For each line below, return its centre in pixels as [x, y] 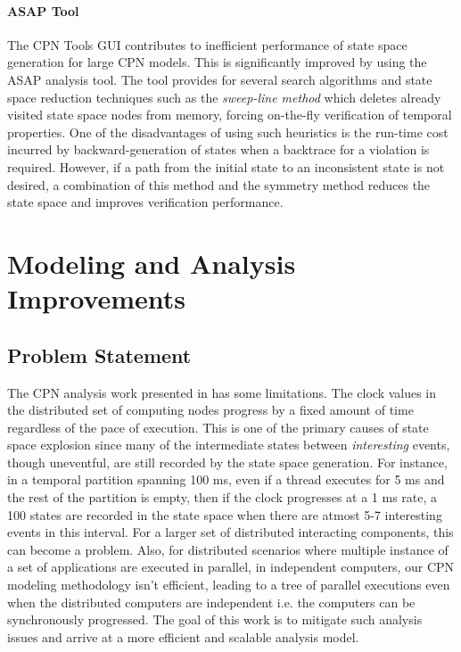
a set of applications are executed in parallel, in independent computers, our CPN [231, 567]
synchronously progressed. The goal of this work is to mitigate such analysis [215, 619]
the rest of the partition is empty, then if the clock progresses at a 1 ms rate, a [222, 497]
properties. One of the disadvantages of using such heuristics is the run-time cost [228, 132]
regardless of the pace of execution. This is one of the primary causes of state [218, 427]
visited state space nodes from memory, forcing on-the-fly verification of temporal [230, 115]
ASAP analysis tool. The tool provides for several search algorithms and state [220, 79]
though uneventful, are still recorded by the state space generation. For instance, [227, 462]
